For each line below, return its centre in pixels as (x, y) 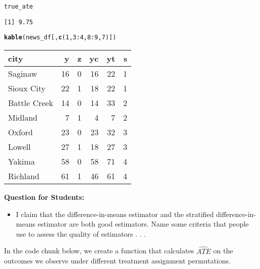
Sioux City (27, 88)
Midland (23, 117)
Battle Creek (31, 102)
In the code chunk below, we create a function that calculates (99, 251)
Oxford (20, 132)
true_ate (19, 7)
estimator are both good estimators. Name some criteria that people (143, 224)
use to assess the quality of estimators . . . (81, 233)
